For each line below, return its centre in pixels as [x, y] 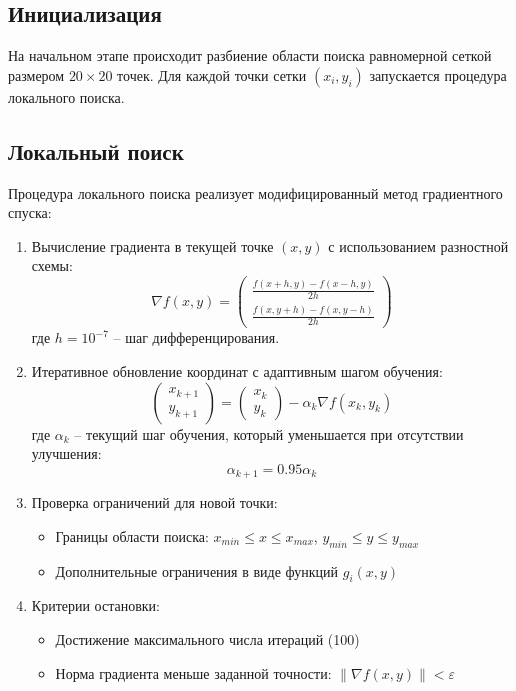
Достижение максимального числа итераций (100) [207, 638]
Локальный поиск [96, 150]
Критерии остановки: [95, 605]
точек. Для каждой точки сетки [212, 74]
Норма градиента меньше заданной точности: [193, 672]
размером [36, 74]
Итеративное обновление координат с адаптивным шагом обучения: [237, 370]
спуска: [30, 212]
